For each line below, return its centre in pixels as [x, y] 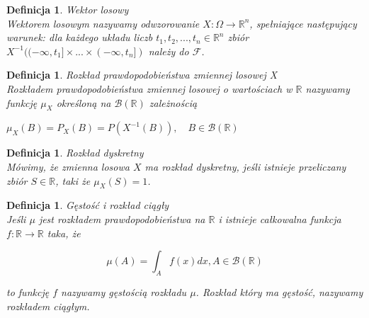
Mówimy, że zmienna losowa [68, 166]
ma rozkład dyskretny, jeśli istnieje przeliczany [245, 166]
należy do [169, 51]
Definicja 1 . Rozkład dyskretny [75, 153]
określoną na [84, 102]
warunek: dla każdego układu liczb [80, 37]
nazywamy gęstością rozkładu [124, 291]
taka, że [64, 233]
